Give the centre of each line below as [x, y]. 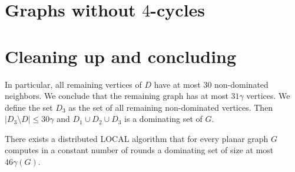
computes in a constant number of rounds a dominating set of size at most [139, 150]
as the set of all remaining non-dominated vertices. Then [171, 107]
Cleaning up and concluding [121, 56]
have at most [177, 84]
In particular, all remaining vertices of [73, 84]
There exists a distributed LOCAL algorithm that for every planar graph [137, 138]
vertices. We [268, 96]
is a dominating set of [163, 119]
